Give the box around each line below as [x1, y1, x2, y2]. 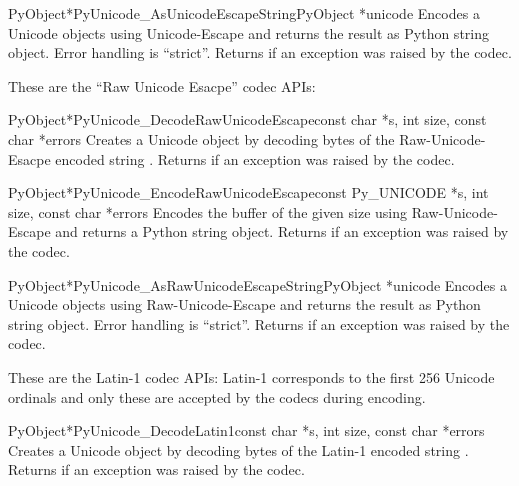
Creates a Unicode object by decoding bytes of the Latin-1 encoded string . [8, 439, 469, 460]
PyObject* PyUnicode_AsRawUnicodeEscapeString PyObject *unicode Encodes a [8, 274, 507, 295]
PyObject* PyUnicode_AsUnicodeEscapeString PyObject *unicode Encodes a [8, 3, 480, 23]
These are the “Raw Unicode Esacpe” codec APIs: [8, 75, 316, 96]
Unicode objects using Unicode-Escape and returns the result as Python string [8, 22, 489, 43]
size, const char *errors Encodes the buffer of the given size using [8, 201, 408, 222]
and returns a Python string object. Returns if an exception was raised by [55, 221, 509, 242]
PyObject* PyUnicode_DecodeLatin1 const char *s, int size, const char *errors [8, 420, 485, 441]
